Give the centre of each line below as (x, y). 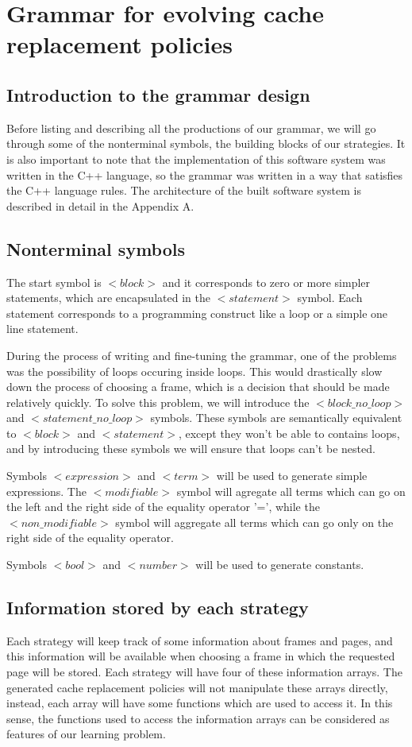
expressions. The (46, 491)
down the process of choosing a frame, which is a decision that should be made (198, 387)
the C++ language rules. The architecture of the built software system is (184, 190)
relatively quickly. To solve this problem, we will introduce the (158, 402)
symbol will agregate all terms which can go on (291, 491)
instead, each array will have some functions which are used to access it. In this (200, 703)
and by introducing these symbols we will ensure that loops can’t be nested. (191, 449)
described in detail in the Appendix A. (100, 205)
